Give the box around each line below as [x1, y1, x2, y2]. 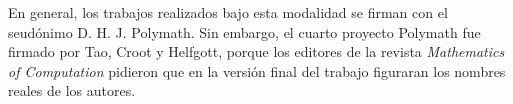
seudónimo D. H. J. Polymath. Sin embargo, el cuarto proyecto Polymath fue [8, 21, 481, 42]
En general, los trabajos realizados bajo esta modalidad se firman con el [8, 2, 448, 22]
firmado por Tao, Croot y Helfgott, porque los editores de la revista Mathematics [8, 41, 505, 62]
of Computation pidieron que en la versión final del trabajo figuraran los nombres [8, 60, 506, 81]
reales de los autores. [8, 80, 136, 101]
